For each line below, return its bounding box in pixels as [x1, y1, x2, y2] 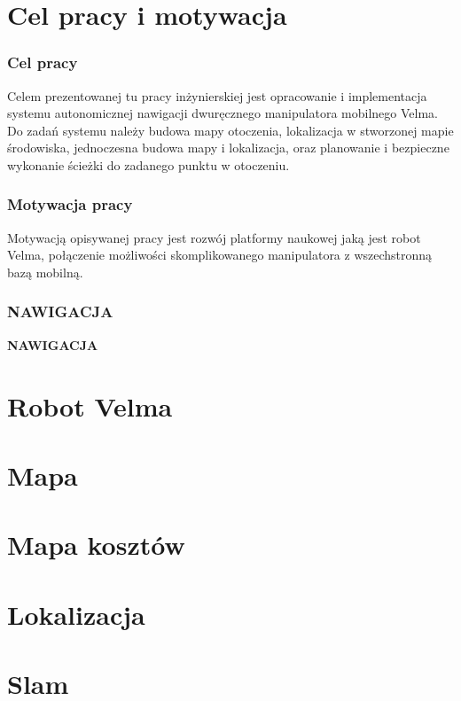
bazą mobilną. [7, 262, 83, 281]
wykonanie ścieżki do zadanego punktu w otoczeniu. [7, 155, 290, 174]
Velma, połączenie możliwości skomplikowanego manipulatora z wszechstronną [7, 245, 433, 264]
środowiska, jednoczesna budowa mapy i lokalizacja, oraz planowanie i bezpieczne [7, 138, 449, 157]
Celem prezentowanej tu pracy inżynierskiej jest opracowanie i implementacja [7, 86, 427, 105]
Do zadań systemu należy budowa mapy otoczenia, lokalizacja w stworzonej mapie [7, 121, 454, 139]
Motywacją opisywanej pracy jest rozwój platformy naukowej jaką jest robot [7, 228, 421, 246]
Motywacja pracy [7, 193, 133, 215]
